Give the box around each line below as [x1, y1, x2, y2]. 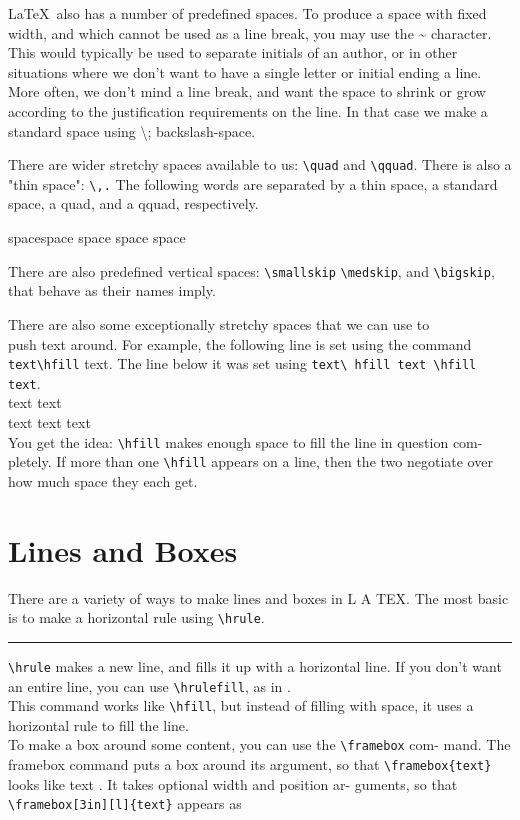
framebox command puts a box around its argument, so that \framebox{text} [8, 754, 492, 775]
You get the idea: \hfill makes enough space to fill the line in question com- [8, 431, 483, 452]
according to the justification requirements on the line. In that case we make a [8, 100, 488, 121]
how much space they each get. [8, 470, 198, 491]
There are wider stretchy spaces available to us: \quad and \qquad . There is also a [8, 154, 512, 175]
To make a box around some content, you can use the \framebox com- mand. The [8, 734, 511, 755]
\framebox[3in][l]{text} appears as [8, 793, 242, 814]
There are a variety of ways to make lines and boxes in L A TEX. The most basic [8, 587, 509, 608]
